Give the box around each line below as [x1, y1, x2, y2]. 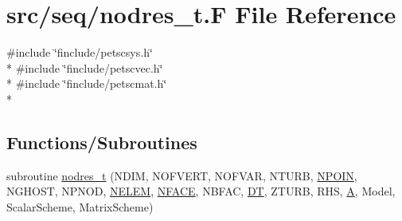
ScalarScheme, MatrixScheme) [6, 198, 154, 215]
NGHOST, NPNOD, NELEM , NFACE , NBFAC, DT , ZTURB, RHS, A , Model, [6, 183, 396, 199]
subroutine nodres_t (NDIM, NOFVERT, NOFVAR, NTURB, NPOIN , [6, 167, 357, 184]
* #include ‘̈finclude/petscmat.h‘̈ [6, 75, 167, 92]
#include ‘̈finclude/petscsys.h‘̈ [6, 44, 153, 61]
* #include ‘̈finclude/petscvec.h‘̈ [6, 59, 163, 76]
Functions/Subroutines [6, 129, 197, 154]
